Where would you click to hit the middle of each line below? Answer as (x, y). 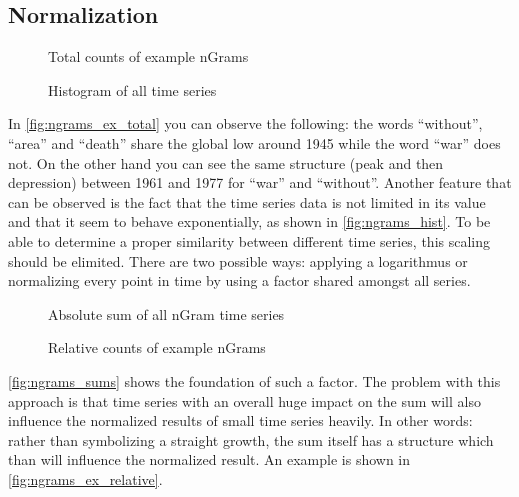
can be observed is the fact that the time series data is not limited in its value (247, 201)
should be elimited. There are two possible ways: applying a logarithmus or (238, 260)
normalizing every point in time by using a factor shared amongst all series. (239, 280)
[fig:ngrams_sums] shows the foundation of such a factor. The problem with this (254, 380)
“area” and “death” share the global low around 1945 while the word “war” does (254, 142)
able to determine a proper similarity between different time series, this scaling (249, 240)
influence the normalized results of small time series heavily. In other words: (240, 420)
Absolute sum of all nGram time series (166, 313)
